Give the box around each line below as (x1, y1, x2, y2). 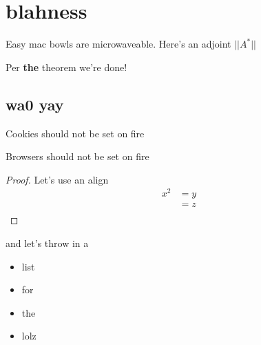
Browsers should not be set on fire (6, 149, 149, 164)
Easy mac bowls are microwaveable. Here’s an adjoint (6, 37, 231, 51)
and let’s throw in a (6, 236, 89, 250)
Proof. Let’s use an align (6, 172, 109, 186)
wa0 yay (6, 93, 64, 115)
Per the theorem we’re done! (6, 59, 127, 74)
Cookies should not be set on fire (6, 126, 145, 140)
